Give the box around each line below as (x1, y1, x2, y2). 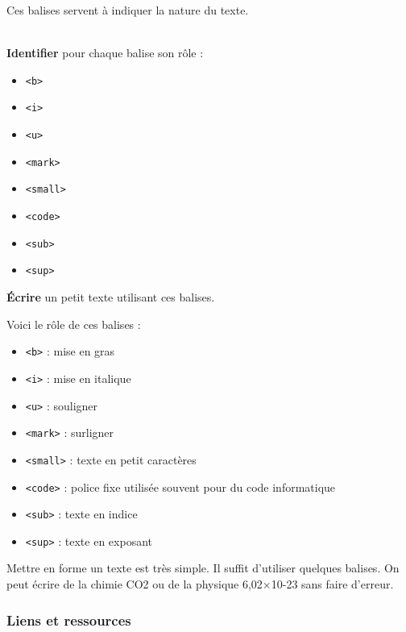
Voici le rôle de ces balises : (6, 315, 141, 332)
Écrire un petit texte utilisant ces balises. (6, 289, 215, 306)
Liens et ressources (6, 609, 131, 630)
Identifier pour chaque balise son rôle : (6, 44, 204, 61)
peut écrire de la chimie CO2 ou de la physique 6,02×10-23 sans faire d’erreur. (6, 576, 394, 592)
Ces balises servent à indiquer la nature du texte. (6, 2, 249, 18)
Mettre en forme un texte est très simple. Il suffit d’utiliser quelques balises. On (6, 559, 400, 576)
